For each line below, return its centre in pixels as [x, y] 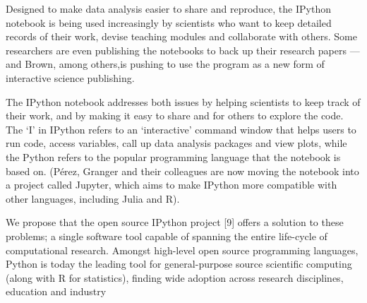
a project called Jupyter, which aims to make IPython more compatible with [172, 185]
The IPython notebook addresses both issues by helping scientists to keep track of [183, 101]
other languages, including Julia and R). [93, 198]
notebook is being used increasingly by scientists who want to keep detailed [169, 22]
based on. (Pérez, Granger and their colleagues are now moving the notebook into [182, 171]
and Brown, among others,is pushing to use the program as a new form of [165, 64]
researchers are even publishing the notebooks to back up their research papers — [183, 50]
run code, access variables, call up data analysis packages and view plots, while [176, 143]
